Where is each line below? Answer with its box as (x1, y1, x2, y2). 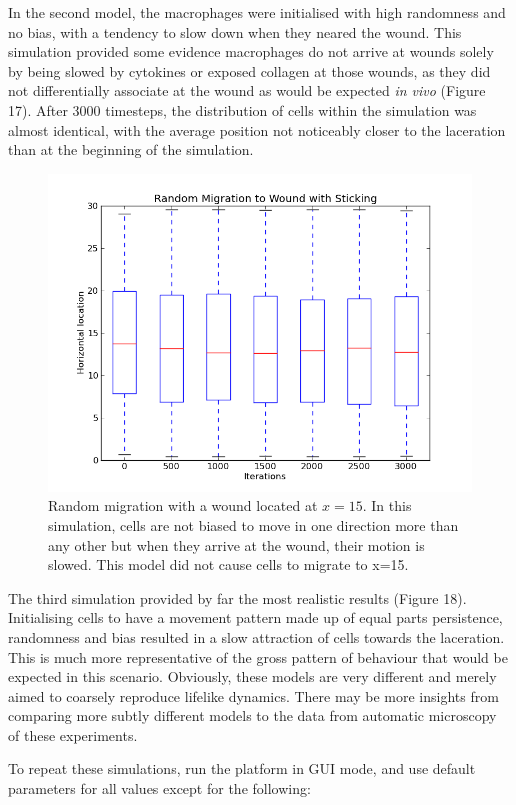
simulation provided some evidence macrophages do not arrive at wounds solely (8, 41, 494, 62)
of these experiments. (8, 724, 138, 745)
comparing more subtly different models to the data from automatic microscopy (8, 705, 497, 726)
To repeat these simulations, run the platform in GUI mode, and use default (8, 758, 476, 779)
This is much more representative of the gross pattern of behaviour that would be (8, 646, 508, 667)
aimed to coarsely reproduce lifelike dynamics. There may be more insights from (8, 685, 499, 706)
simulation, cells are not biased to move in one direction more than (48, 514, 459, 535)
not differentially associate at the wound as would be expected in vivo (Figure (8, 80, 486, 101)
